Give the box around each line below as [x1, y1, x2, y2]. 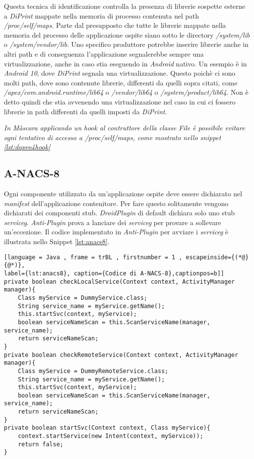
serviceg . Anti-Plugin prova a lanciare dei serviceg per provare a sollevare [4, 217, 221, 227]
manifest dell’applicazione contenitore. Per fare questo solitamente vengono [4, 198, 229, 208]
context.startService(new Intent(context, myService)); [18, 433, 204, 440]
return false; [18, 440, 63, 448]
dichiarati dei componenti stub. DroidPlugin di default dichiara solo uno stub [4, 208, 235, 218]
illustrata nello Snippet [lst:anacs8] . [4, 236, 110, 247]
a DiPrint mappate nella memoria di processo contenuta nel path [4, 10, 199, 21]
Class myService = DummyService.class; [18, 294, 148, 301]
